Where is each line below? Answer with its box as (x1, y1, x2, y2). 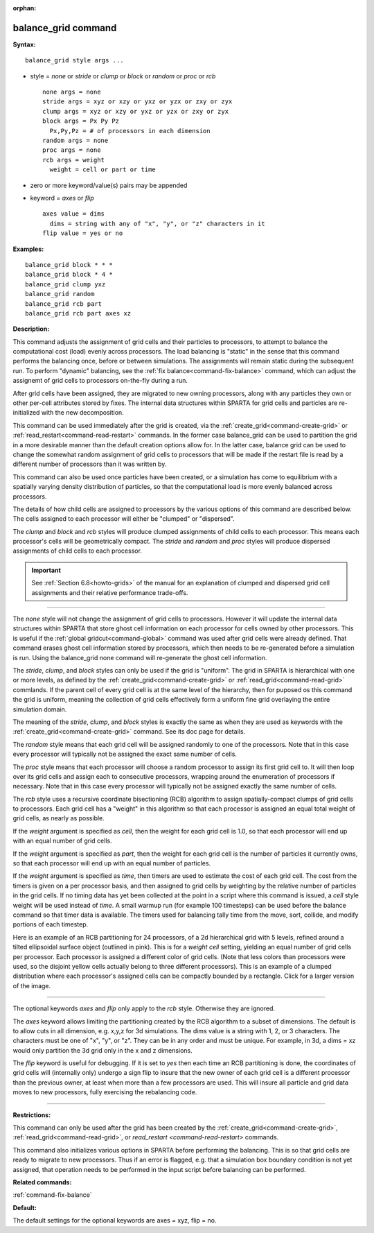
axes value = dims (42, 210, 105, 218)
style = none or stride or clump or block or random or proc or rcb (30, 71, 216, 80)
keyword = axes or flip (30, 193, 94, 202)
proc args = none (42, 146, 101, 154)
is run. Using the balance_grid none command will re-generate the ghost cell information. (12, 653, 267, 662)
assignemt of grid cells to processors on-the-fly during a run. (12, 377, 188, 385)
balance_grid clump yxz (25, 280, 106, 288)
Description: (12, 325, 50, 333)
